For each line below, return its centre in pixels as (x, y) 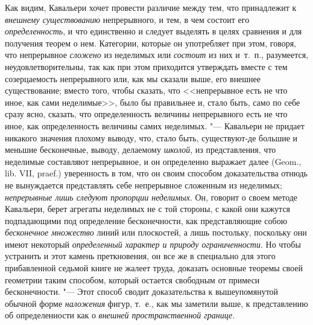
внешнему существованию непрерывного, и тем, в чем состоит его (127, 19)
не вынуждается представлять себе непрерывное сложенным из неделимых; (144, 185)
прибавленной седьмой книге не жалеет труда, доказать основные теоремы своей (154, 268)
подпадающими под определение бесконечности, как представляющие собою (146, 220)
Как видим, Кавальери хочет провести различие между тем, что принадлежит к (151, 7)
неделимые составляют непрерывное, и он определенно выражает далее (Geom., (153, 161)
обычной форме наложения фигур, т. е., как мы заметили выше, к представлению (156, 303)
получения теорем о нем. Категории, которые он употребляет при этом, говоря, (151, 43)
